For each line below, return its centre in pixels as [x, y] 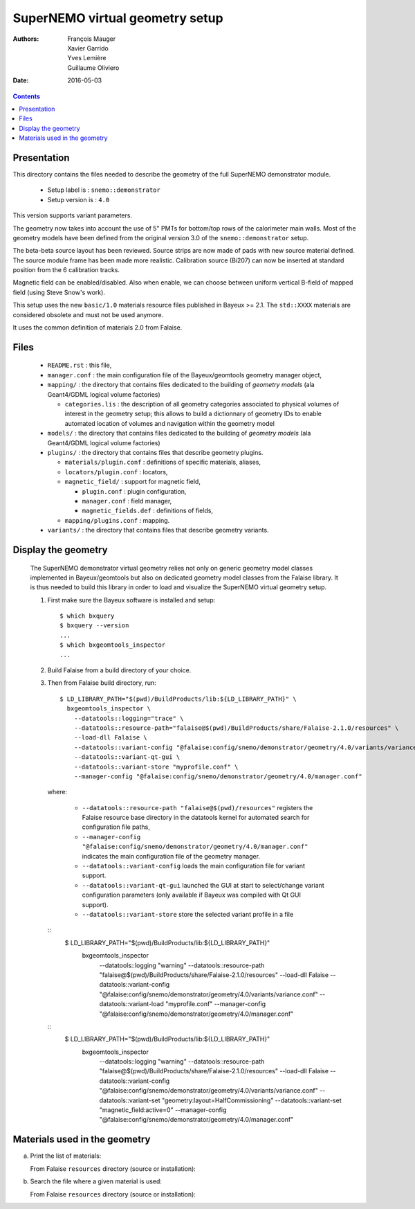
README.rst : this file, [80, 365]
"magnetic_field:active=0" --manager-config [163, 1110]
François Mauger [92, 39]
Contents [27, 96]
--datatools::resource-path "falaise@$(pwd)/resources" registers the [197, 807]
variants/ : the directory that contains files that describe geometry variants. [158, 530]
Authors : [26, 39]
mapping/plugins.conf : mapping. [117, 520]
